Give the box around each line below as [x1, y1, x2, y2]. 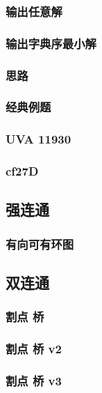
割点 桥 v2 [6, 340, 62, 357]
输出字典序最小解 [6, 34, 96, 52]
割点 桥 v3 [6, 372, 62, 390]
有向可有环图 [6, 235, 74, 252]
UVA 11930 [6, 130, 71, 148]
